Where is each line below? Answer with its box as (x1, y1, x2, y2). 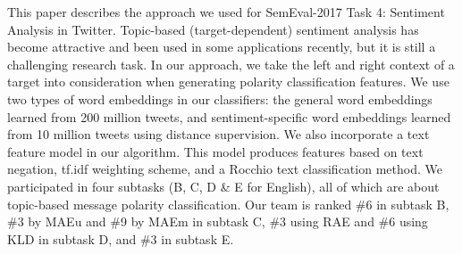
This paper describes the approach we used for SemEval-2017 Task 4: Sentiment (7, 3, 445, 20)
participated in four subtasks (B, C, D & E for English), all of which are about (7, 176, 440, 195)
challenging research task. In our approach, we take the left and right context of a (7, 54, 455, 73)
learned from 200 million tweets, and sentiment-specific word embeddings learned (7, 107, 451, 126)
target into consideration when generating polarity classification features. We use (7, 72, 449, 91)
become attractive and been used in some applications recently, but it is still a (7, 37, 436, 56)
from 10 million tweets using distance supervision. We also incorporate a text (7, 125, 430, 143)
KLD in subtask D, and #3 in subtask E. (7, 229, 234, 248)
